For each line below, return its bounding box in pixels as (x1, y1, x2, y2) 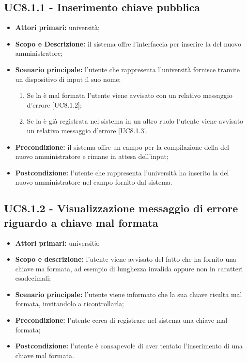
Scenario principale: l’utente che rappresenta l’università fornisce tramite (15, 64, 240, 74)
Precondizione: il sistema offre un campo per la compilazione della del (15, 142, 229, 152)
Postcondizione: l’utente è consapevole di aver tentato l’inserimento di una (15, 341, 243, 351)
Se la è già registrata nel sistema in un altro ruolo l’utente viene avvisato (27, 116, 244, 126)
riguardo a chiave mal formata (4, 215, 158, 230)
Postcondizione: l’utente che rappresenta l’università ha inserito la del (15, 167, 229, 177)
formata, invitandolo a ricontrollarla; (15, 299, 124, 309)
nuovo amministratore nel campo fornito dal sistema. (15, 177, 172, 187)
